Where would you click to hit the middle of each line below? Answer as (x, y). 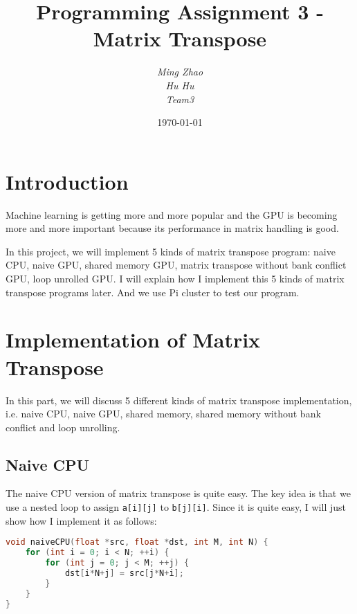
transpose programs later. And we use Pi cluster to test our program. (153, 292)
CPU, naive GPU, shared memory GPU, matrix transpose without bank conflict (176, 265)
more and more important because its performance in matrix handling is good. (172, 228)
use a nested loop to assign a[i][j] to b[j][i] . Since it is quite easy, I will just (176, 507)
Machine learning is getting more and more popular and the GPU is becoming (172, 214)
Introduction (67, 181)
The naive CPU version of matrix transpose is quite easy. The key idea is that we (178, 493)
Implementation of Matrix (133, 340)
